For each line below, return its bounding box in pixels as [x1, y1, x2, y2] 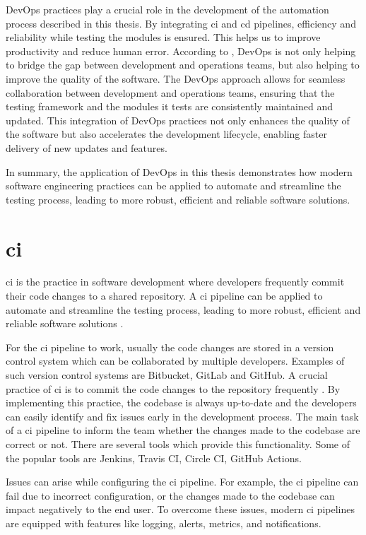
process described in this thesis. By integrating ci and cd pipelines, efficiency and [6, 16, 356, 30]
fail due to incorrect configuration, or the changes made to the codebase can [6, 488, 335, 502]
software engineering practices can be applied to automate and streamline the [6, 178, 341, 193]
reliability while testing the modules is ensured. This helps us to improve [6, 30, 321, 45]
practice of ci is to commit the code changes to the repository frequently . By [6, 381, 341, 396]
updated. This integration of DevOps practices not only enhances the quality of [6, 112, 350, 127]
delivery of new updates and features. [6, 140, 167, 155]
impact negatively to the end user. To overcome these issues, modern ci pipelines [6, 502, 355, 517]
